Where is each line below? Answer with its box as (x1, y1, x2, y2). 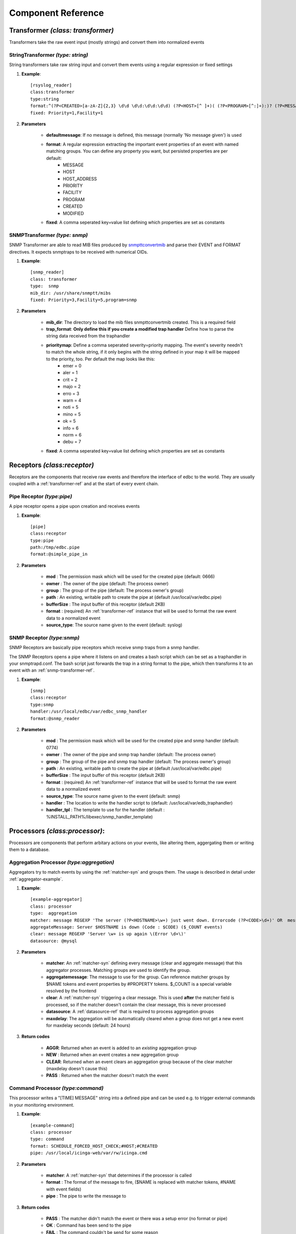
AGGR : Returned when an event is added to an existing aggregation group (46, 1044, 197, 1051)
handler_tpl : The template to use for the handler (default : (46, 807, 165, 813)
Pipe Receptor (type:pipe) (9, 493, 73, 500)
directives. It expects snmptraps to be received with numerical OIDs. (9, 249, 148, 255)
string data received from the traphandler (46, 333, 130, 339)
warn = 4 (63, 397, 81, 403)
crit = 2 (63, 377, 78, 383)
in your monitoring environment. (9, 1102, 74, 1108)
